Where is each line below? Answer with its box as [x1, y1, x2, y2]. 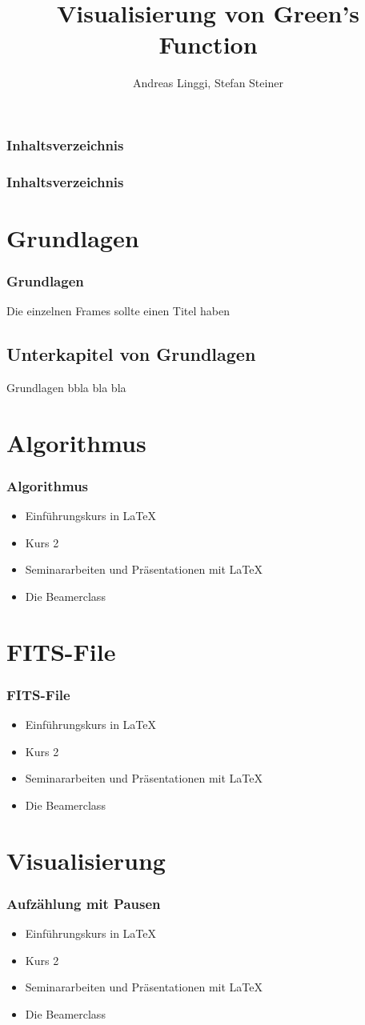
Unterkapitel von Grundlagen [6, 342, 256, 366]
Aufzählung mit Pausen [6, 893, 161, 913]
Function [158, 28, 258, 61]
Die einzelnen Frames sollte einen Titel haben [6, 302, 231, 319]
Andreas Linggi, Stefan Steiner [133, 74, 283, 91]
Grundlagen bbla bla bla [6, 379, 126, 396]
